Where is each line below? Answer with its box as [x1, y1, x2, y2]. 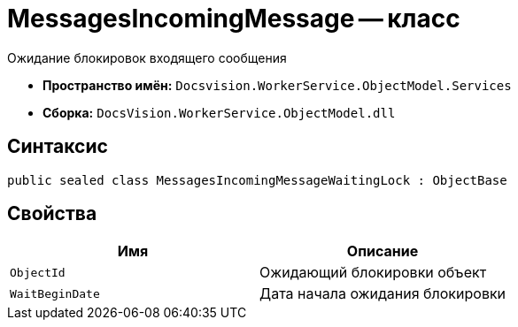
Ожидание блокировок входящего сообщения [7, 49, 287, 65]
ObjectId [10, 265, 66, 279]
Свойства [7, 202, 97, 225]
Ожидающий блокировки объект [259, 263, 487, 282]
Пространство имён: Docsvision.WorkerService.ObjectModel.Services [43, 77, 512, 93]
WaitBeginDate [10, 286, 100, 300]
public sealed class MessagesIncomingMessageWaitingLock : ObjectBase [7, 172, 507, 187]
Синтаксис [7, 135, 108, 158]
